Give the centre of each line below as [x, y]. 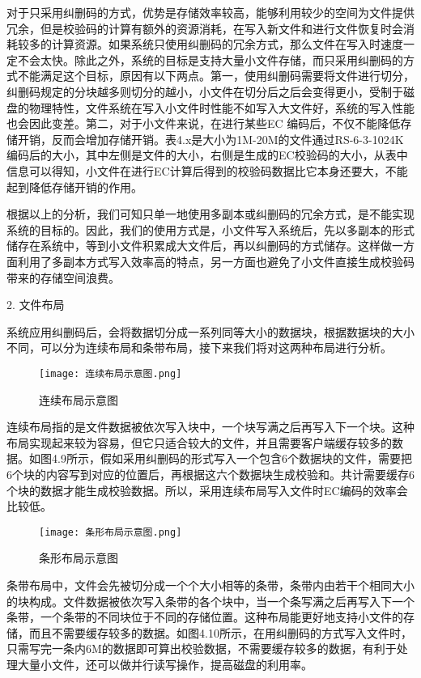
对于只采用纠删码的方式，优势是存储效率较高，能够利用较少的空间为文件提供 [210, 12]
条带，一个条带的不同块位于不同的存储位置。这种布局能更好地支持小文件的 [205, 617]
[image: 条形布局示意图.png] [111, 532]
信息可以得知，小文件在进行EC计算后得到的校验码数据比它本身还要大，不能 [207, 170]
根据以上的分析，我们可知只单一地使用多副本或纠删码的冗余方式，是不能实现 [210, 214]
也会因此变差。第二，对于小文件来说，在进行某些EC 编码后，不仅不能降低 [204, 123]
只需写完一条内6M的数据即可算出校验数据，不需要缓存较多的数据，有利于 [202, 648]
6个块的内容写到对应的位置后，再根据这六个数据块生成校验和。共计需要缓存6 [210, 474]
